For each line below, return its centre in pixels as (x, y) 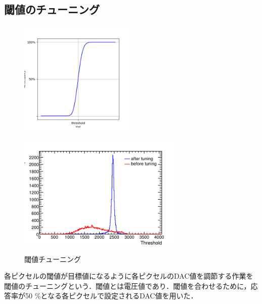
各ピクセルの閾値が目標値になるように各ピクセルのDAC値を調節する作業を (129, 276)
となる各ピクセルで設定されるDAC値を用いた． (119, 296)
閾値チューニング (53, 259)
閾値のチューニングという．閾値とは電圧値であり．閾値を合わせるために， (127, 286)
